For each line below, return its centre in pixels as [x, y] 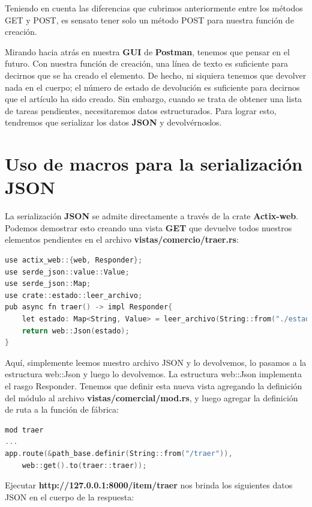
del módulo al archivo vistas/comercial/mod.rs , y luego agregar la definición [151, 397]
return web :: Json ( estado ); [76, 331]
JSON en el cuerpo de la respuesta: [70, 496]
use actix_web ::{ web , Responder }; [74, 260]
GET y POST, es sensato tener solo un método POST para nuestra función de [149, 20]
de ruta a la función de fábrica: [62, 409]
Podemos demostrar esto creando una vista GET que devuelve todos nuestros [148, 227]
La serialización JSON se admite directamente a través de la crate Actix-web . [152, 216]
